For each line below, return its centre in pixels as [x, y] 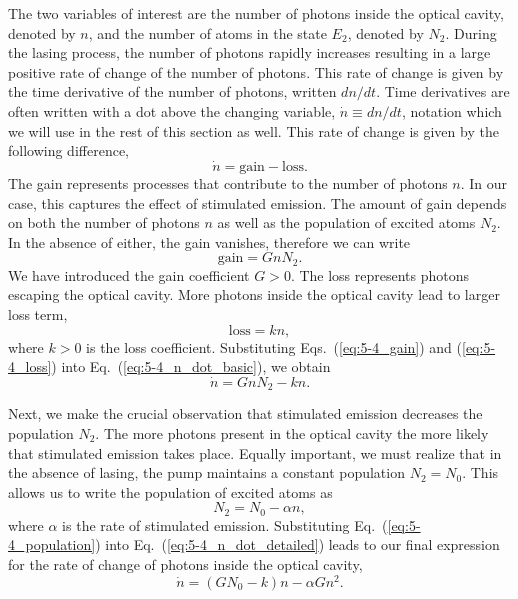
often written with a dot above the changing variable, [172, 110]
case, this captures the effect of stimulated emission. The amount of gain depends [257, 202]
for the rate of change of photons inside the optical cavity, [185, 564]
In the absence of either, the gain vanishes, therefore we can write [209, 241]
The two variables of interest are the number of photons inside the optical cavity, [256, 13]
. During [471, 32]
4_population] [52, 544]
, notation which [451, 110]
